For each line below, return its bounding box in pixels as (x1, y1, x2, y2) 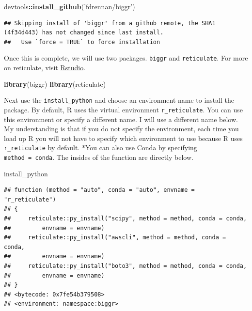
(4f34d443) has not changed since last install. (4, 29, 164, 36)
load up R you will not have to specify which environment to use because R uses (4, 133, 243, 143)
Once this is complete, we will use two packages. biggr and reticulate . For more (4, 53, 248, 63)
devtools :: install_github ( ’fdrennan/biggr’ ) (4, 1, 135, 11)
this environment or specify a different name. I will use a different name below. (4, 114, 238, 124)
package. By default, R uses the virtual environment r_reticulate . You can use (4, 104, 243, 114)
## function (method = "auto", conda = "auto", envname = (4, 187, 195, 194)
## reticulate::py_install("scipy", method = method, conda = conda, (4, 215, 247, 222)
